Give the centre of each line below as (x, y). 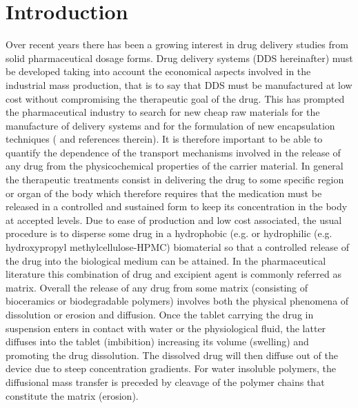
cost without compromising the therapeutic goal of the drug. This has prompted (175, 98)
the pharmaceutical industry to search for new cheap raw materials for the (163, 112)
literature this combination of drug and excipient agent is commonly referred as (173, 274)
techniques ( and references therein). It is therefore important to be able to (164, 139)
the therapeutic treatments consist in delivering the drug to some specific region (175, 180)
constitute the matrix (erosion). (72, 395)
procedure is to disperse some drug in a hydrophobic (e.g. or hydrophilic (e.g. (169, 233)
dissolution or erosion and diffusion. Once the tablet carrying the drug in (160, 314)
